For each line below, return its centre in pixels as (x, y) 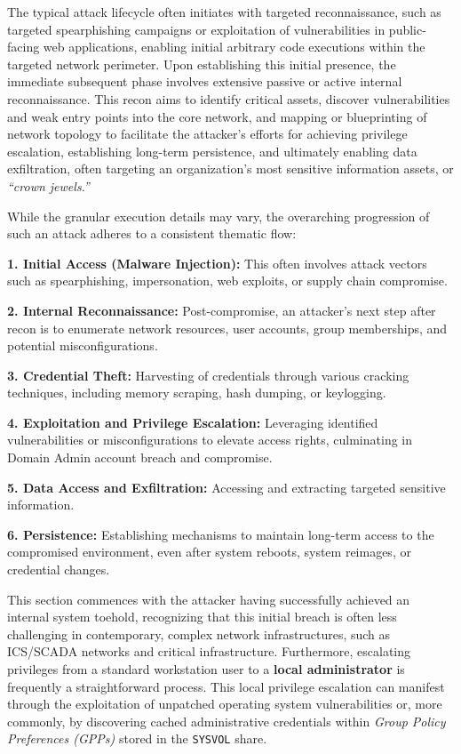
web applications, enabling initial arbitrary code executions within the (234, 47)
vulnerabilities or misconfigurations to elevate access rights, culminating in (210, 440)
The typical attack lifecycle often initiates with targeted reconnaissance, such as (224, 12)
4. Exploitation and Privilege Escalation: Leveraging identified (193, 422)
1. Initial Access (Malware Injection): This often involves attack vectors (217, 263)
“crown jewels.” (48, 185)
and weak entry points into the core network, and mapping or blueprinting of (217, 116)
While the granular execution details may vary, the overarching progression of (219, 216)
